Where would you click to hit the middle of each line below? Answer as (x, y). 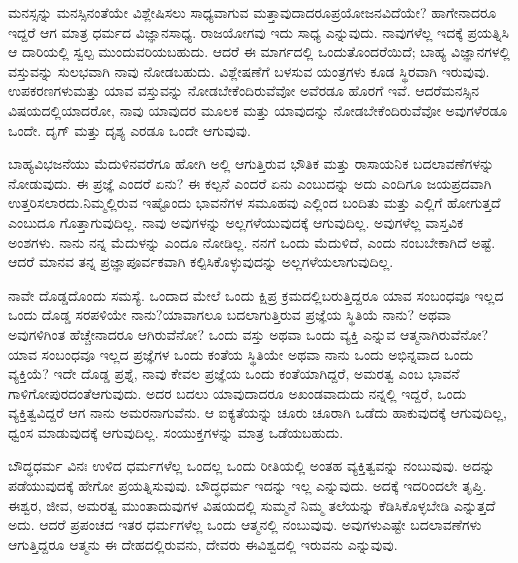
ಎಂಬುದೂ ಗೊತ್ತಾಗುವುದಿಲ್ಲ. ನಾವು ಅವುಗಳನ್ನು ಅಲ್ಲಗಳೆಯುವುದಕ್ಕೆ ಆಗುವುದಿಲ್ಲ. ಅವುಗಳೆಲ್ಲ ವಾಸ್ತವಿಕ (236, 221)
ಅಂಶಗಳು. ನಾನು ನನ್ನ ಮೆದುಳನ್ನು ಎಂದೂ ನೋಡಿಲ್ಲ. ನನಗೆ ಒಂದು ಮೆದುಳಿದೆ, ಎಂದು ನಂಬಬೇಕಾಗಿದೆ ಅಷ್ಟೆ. (252, 241)
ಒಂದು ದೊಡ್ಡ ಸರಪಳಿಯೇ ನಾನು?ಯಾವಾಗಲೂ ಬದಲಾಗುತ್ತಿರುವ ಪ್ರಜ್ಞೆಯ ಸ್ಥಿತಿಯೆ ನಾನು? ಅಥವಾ (230, 314)
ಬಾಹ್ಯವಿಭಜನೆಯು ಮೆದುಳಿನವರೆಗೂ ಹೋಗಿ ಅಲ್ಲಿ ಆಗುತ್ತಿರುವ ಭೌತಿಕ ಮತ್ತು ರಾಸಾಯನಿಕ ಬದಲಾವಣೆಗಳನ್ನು (251, 163)
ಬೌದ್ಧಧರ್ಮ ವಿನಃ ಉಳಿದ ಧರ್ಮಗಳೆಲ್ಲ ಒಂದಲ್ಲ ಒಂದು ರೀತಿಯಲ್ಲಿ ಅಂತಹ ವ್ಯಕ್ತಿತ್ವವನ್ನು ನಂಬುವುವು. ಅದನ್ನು (251, 465)
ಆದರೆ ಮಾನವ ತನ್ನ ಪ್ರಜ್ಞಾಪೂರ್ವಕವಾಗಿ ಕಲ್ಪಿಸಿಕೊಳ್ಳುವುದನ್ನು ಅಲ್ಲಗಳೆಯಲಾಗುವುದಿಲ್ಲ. (201, 261)
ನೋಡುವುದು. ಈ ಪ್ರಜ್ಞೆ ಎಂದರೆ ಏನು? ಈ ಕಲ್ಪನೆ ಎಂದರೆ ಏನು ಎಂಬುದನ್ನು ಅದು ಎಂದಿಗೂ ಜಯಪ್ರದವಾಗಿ (250, 182)
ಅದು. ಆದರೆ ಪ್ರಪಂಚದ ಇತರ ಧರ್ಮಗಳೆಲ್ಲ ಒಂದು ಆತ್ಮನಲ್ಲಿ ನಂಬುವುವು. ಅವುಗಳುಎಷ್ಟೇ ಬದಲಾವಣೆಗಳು (245, 524)
